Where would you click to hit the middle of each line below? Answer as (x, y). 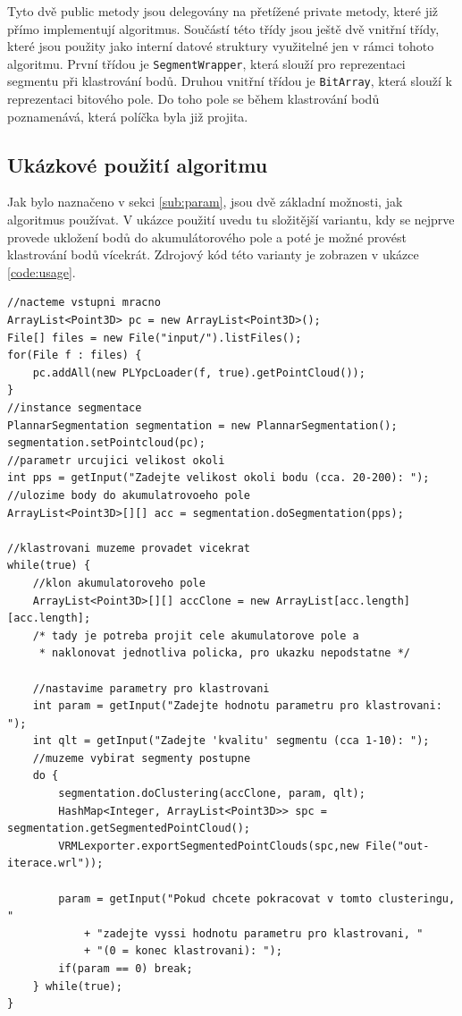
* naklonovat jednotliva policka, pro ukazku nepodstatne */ (225, 653)
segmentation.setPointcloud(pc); (106, 443)
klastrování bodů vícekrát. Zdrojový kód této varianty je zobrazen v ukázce (213, 254)
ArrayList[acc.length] (343, 601)
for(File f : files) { (75, 356)
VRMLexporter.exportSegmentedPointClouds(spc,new (209, 846)
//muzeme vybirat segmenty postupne (142, 758)
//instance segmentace (75, 408)
